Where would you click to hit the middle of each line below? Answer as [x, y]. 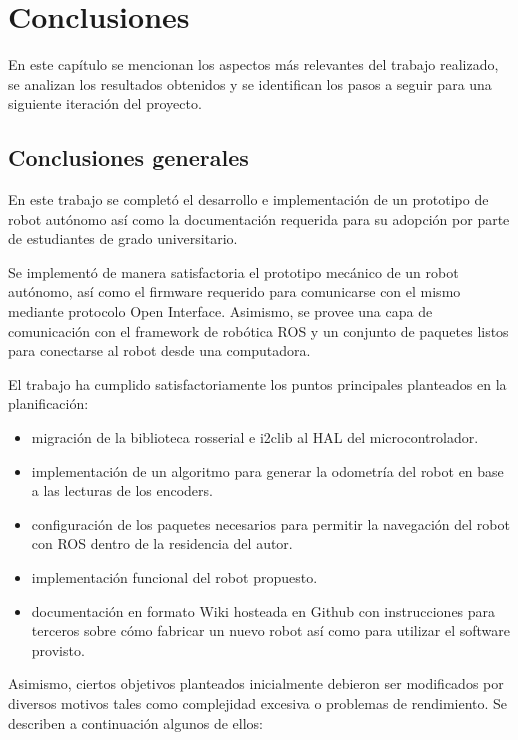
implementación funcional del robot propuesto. [174, 577]
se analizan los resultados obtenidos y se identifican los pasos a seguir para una [250, 83]
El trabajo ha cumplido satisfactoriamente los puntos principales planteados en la [257, 383]
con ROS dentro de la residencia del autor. [162, 543]
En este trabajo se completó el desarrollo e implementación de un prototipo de [248, 199]
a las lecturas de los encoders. [122, 490]
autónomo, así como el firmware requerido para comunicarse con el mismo [234, 291]
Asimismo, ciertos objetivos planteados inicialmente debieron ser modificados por [256, 683]
